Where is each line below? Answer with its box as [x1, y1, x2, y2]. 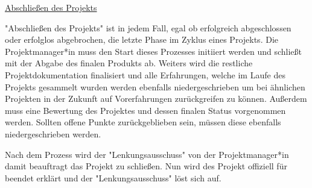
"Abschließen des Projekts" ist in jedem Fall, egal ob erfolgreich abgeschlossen [5, 21, 291, 34]
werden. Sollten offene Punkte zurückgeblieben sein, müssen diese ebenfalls [5, 116, 281, 128]
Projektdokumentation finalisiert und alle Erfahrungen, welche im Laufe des [5, 68, 285, 81]
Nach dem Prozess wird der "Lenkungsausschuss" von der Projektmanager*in [5, 148, 289, 160]
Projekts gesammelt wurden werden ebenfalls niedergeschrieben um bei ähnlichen [5, 80, 305, 93]
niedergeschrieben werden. [5, 127, 101, 140]
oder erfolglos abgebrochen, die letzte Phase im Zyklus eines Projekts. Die [5, 33, 278, 46]
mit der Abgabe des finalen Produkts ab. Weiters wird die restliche [5, 57, 253, 69]
